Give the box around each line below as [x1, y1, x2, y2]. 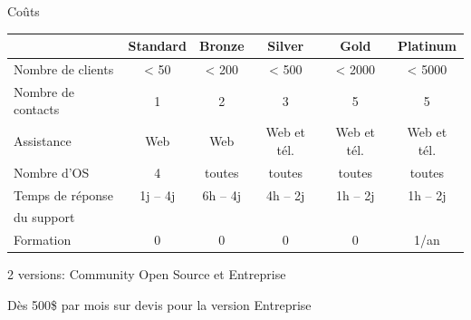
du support [14, 208, 75, 227]
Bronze [198, 36, 245, 55]
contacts [14, 100, 60, 119]
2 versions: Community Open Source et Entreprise [7, 265, 286, 284]
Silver [267, 36, 304, 55]
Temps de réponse [14, 185, 113, 204]
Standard [128, 36, 187, 55]
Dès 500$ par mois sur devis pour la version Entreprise [7, 295, 312, 314]
